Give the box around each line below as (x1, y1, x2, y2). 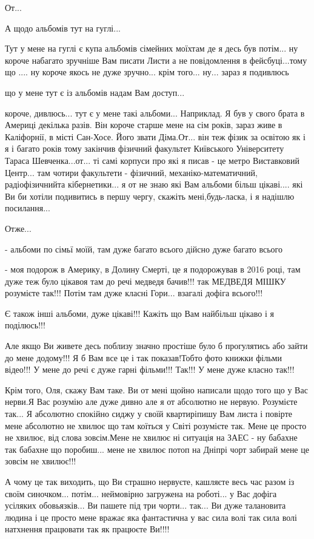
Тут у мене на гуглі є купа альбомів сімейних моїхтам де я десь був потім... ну (5, 42, 298, 55)
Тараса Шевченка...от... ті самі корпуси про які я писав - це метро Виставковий (5, 154, 299, 166)
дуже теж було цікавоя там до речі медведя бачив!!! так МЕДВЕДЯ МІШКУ (5, 274, 286, 287)
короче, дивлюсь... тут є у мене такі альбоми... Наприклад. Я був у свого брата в (5, 106, 305, 119)
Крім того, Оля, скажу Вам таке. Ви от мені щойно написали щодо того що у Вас (5, 383, 308, 396)
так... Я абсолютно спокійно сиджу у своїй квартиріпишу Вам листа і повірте (5, 407, 292, 420)
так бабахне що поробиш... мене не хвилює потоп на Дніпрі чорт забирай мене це (5, 442, 309, 455)
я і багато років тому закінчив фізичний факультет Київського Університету (5, 142, 284, 155)
